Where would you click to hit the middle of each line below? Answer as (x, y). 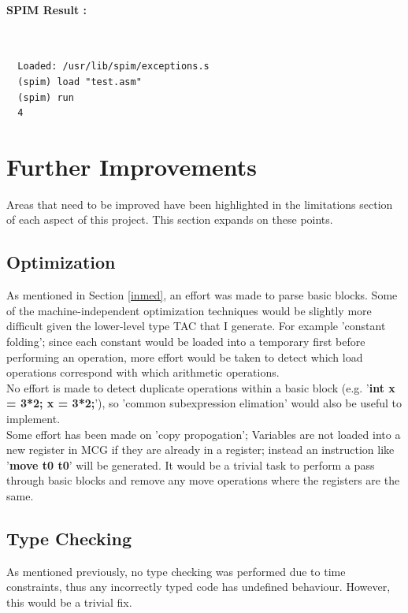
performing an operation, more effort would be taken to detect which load (185, 357)
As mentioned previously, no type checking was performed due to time (176, 571)
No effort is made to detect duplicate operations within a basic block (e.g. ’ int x (201, 387)
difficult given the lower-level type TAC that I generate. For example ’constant (196, 326)
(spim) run (46, 97)
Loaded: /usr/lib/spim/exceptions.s (113, 67)
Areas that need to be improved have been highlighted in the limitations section (200, 204)
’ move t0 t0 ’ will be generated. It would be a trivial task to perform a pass (191, 464)
